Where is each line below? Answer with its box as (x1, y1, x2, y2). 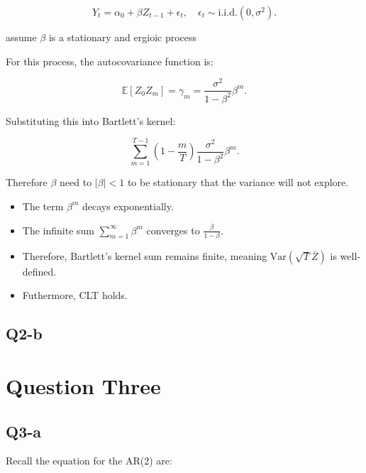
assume (6, 30, 37, 44)
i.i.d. (218, 8, 238, 18)
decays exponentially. (82, 198, 174, 213)
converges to (146, 222, 200, 237)
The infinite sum (22, 222, 94, 237)
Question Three (6, 371, 161, 401)
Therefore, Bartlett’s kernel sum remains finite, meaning (22, 248, 267, 263)
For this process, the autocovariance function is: (6, 53, 213, 68)
